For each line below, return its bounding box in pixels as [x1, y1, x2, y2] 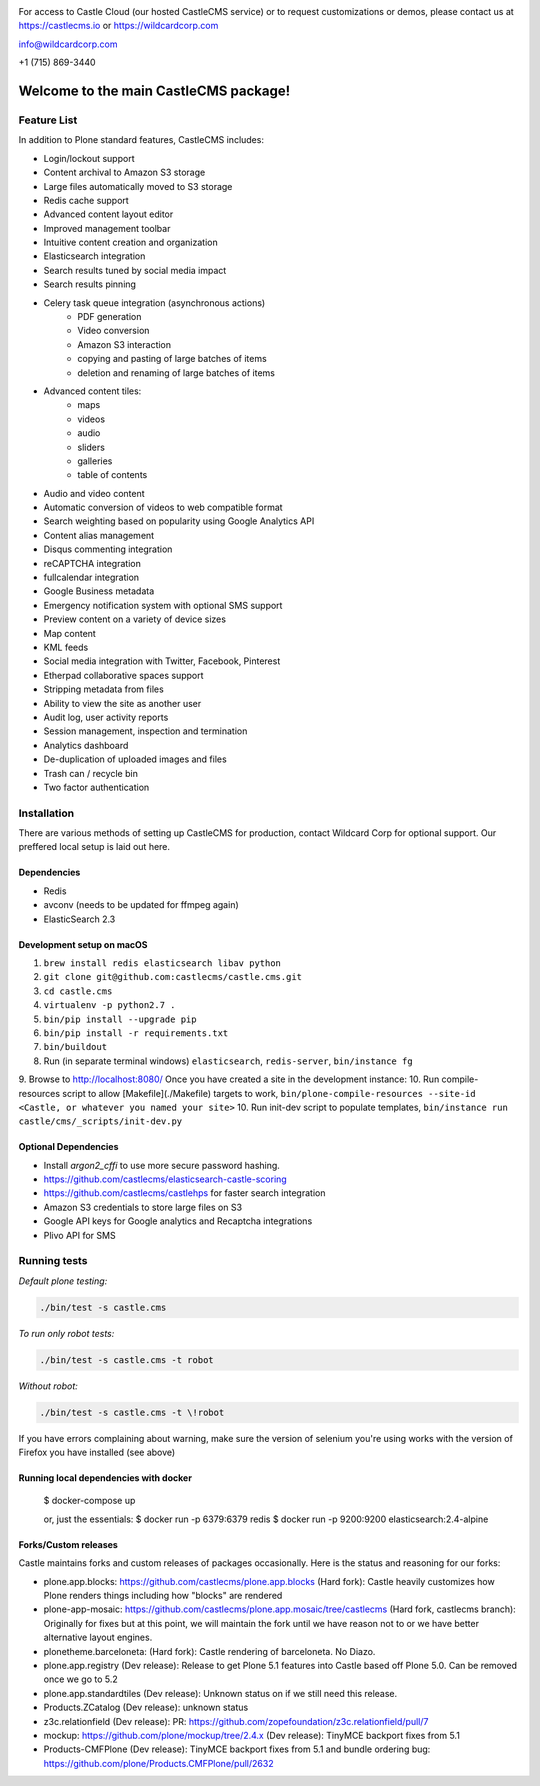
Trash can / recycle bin [43, 767, 139, 779]
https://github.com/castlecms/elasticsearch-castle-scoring [43, 1173, 287, 1185]
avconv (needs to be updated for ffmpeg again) [43, 899, 239, 911]
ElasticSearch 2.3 [43, 913, 116, 925]
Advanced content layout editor [43, 208, 174, 220]
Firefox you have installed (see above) [18, 1446, 176, 1459]
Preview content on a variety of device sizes [43, 613, 227, 625]
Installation [18, 806, 75, 820]
